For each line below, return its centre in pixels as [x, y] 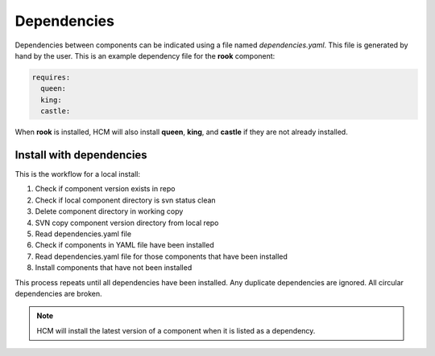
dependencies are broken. [58, 293]
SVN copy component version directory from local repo [127, 223]
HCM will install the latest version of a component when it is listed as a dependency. [176, 330]
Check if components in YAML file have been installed [124, 245]
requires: [51, 77]
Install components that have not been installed [114, 268]
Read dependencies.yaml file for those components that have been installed [161, 256]
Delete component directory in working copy [109, 211]
